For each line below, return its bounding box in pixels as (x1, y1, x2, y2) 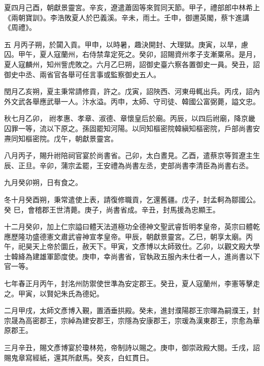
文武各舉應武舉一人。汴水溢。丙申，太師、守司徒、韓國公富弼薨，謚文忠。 (11, 96, 260, 106)
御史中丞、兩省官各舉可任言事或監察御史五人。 (4, 69, 160, 79)
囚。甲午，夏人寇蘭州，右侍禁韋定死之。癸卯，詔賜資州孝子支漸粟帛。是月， (4, 49, 260, 59)
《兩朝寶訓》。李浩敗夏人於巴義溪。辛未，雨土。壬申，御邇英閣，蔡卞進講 (4, 12, 249, 22)
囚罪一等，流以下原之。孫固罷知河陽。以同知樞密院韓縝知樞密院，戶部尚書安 (4, 123, 260, 133)
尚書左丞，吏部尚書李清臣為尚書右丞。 (124, 160, 253, 170)
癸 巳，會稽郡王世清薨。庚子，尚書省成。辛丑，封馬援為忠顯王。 (4, 204, 220, 215)
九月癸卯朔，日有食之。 (4, 177, 82, 188)
